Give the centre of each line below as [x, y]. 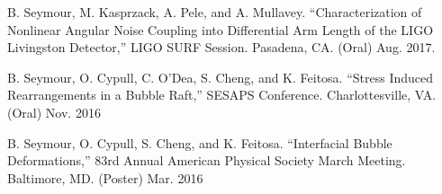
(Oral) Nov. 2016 [54, 112]
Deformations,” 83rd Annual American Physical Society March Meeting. [207, 160]
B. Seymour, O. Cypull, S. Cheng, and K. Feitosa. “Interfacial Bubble [200, 142]
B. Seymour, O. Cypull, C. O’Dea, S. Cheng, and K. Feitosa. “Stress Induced [221, 77]
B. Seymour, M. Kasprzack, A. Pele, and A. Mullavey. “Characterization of [215, 12]
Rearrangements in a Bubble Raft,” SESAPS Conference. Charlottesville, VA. [222, 95]
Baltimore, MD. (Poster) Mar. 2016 [105, 177]
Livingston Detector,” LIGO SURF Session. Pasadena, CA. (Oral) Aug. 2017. [221, 47]
